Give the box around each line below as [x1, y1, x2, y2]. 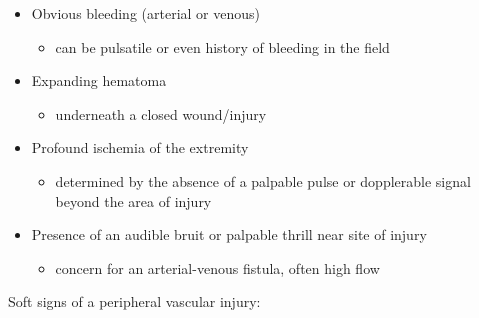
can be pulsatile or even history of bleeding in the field [55, 36, 390, 57]
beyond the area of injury [55, 190, 212, 211]
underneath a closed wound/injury [55, 103, 267, 124]
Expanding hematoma [31, 70, 167, 91]
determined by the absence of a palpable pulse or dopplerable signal [55, 170, 471, 191]
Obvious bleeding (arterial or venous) [31, 3, 260, 23]
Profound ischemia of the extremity [31, 137, 249, 158]
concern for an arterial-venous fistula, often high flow [55, 257, 380, 278]
